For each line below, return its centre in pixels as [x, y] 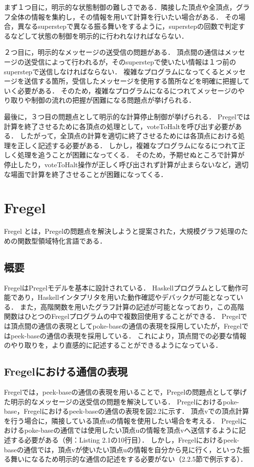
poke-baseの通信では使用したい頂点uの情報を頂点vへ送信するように [131, 430]
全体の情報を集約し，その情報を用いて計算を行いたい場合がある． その [125, 16]
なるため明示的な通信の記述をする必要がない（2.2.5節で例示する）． [139, 459]
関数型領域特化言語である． [62, 240]
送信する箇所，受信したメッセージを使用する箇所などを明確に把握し [134, 81]
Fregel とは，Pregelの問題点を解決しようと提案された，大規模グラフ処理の [123, 231]
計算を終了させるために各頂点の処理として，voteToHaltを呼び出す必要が [120, 126]
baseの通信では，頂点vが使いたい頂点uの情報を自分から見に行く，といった [124, 449]
